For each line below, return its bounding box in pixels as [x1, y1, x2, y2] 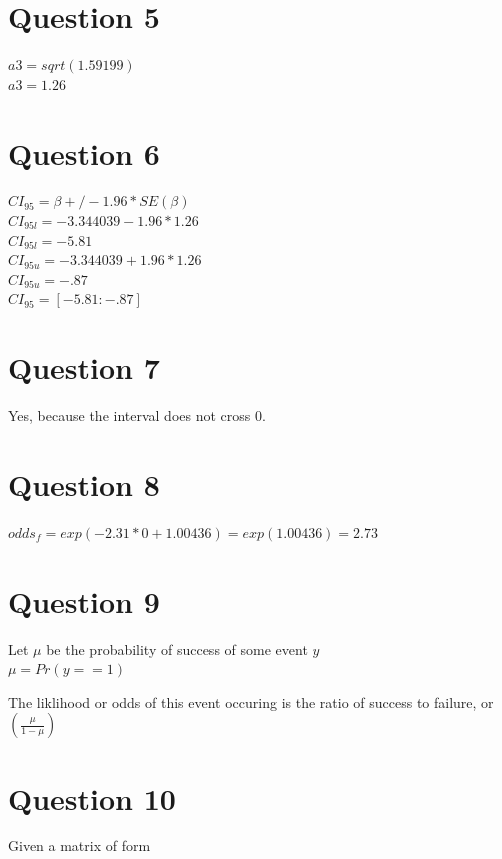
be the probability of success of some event [46, 638, 308, 659]
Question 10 [8, 777, 176, 818]
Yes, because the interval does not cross [8, 405, 251, 426]
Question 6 [8, 132, 160, 173]
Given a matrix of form [8, 835, 151, 856]
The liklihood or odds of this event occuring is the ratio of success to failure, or [8, 691, 494, 712]
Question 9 [8, 580, 160, 621]
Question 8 [8, 463, 160, 504]
